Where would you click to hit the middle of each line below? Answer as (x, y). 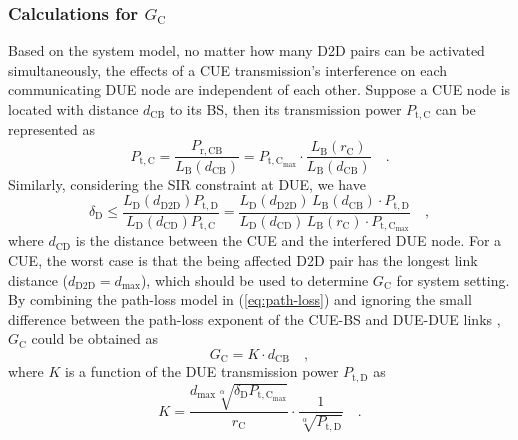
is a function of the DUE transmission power (202, 371)
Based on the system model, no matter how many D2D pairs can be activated (246, 50)
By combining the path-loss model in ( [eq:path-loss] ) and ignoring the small (240, 299)
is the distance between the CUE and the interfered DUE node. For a (288, 240)
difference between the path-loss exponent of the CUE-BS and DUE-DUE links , (254, 318)
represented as (51, 129)
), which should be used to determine (254, 279)
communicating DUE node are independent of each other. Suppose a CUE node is (259, 89)
